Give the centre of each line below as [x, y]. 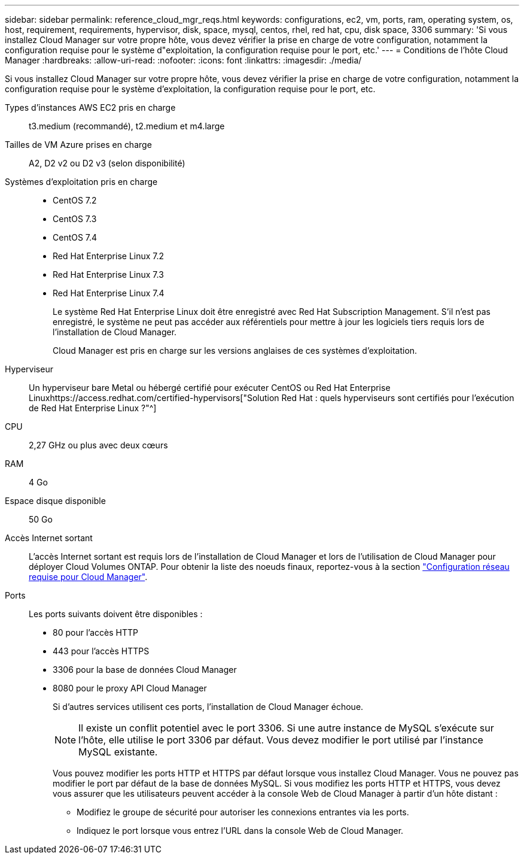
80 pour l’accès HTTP [95, 632]
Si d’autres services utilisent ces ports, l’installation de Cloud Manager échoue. [208, 707]
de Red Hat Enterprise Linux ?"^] [93, 408]
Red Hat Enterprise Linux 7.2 [109, 256]
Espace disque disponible [55, 501]
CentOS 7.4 [75, 237]
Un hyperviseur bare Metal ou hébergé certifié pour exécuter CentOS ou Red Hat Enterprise [210, 388]
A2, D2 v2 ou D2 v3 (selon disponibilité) [107, 163]
